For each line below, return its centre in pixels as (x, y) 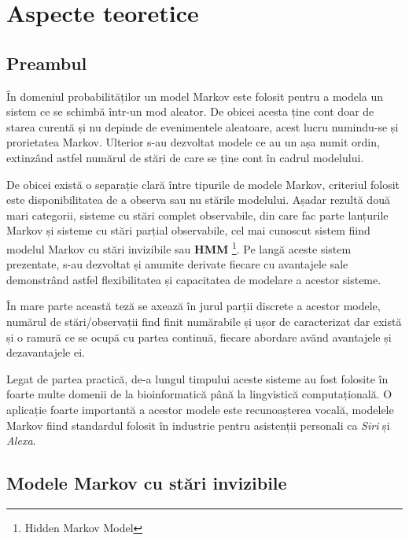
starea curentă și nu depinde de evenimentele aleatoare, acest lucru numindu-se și (203, 126)
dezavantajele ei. (46, 352)
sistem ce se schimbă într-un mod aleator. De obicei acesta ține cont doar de (190, 111)
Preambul (47, 63)
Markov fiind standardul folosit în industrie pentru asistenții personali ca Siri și (198, 425)
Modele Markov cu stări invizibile (147, 483)
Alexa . (21, 440)
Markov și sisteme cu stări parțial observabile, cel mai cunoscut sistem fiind (188, 230)
